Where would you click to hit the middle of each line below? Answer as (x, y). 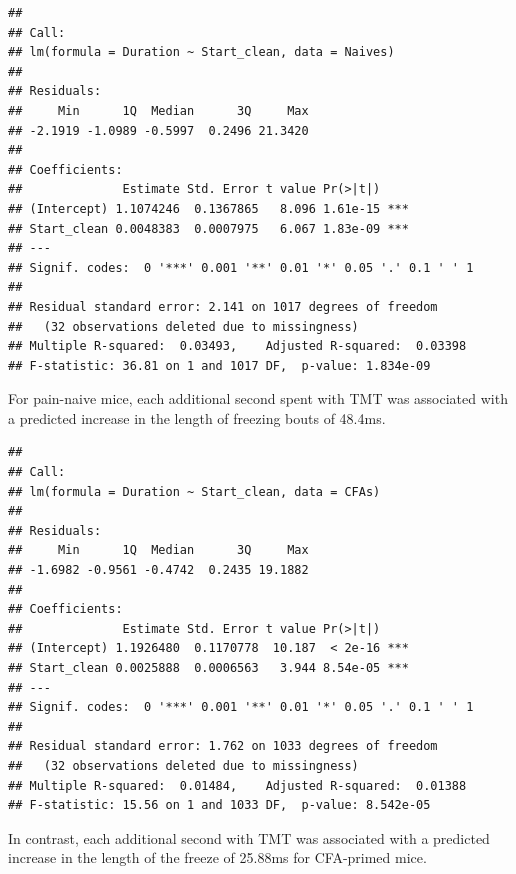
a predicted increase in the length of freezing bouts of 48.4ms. (197, 417)
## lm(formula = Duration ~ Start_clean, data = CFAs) (194, 491)
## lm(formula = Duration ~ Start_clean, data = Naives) (201, 52)
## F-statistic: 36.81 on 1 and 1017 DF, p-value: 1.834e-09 (219, 365)
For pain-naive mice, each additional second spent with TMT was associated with (258, 398)
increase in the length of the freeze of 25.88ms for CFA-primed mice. (217, 857)
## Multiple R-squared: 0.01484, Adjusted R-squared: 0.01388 (237, 785)
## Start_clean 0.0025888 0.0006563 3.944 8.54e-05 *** (208, 668)
